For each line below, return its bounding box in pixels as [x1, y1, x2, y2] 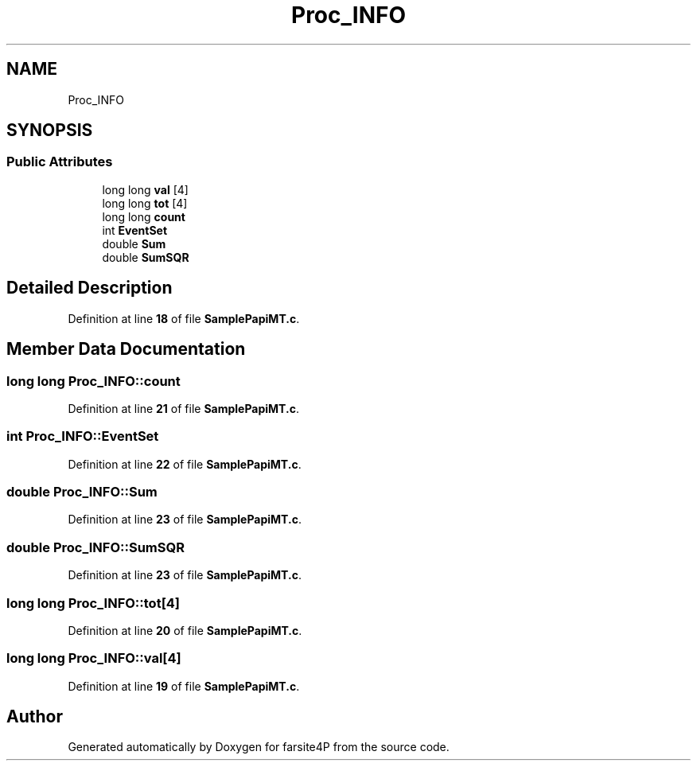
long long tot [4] [102, 196, 188, 210]
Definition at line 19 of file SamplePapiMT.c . [68, 679, 300, 693]
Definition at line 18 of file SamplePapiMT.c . [68, 311, 300, 325]
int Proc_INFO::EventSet [6, 428, 159, 445]
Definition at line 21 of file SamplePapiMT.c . [68, 401, 299, 415]
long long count [102, 209, 185, 224]
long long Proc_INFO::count [6, 372, 181, 389]
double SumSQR [102, 250, 189, 264]
